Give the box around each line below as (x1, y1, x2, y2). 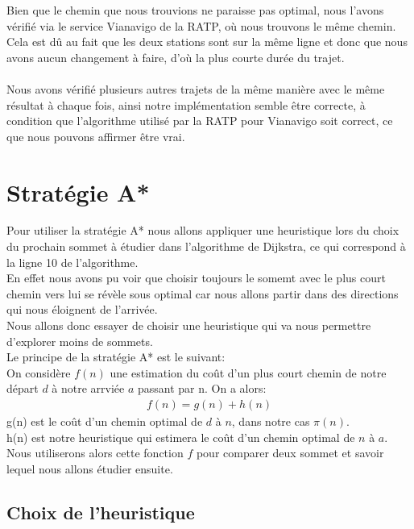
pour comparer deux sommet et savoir (196, 444, 384, 461)
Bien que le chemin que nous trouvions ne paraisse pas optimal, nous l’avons (6, 2, 384, 18)
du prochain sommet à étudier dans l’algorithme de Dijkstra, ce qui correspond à (6, 238, 406, 255)
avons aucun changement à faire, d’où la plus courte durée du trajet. (6, 48, 345, 65)
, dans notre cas (231, 413, 310, 430)
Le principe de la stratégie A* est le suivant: (6, 348, 226, 365)
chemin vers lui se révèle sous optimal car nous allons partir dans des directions (6, 285, 399, 302)
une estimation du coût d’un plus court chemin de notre (110, 364, 387, 381)
